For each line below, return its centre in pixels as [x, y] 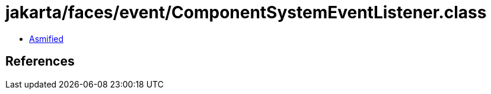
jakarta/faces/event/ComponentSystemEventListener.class [246, 12]
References [40, 61]
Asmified [47, 38]
